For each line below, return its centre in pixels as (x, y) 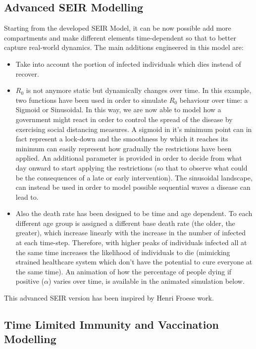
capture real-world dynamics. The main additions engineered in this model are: (124, 47)
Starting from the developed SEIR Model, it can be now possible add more (118, 28)
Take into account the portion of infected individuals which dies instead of (128, 64)
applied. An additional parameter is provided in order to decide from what (129, 158)
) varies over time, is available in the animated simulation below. (147, 281)
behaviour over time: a (214, 100)
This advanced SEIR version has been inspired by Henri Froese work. (109, 298)
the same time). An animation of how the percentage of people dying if (124, 271)
